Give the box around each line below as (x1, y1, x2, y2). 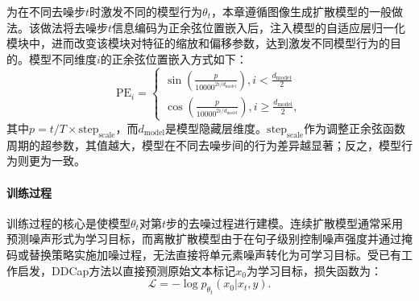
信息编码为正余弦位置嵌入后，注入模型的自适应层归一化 (112, 19, 406, 35)
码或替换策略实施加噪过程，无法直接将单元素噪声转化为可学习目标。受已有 (6, 245, 401, 262)
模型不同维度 (28, 50, 97, 67)
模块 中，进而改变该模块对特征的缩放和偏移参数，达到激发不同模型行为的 (6, 35, 390, 52)
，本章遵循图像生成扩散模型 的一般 (210, 3, 392, 19)
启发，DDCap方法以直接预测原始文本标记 (18, 262, 236, 278)
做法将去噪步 (39, 19, 108, 35)
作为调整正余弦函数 (304, 119, 406, 136)
